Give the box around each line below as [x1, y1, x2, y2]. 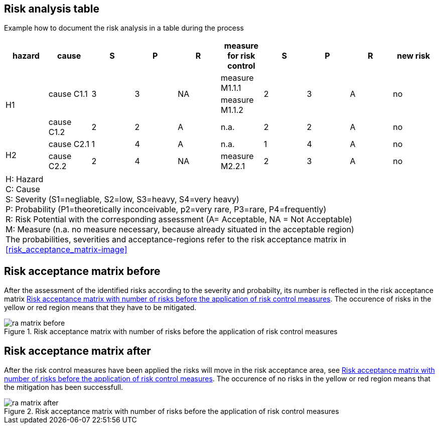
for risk [227, 51, 255, 61]
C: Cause [6, 184, 40, 195]
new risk [397, 51, 430, 61]
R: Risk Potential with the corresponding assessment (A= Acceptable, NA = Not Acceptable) [6, 214, 352, 225]
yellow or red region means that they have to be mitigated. [4, 303, 197, 312]
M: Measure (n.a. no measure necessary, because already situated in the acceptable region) [6, 224, 354, 235]
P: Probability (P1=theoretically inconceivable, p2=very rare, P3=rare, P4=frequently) [6, 204, 327, 215]
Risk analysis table [4, 3, 100, 15]
